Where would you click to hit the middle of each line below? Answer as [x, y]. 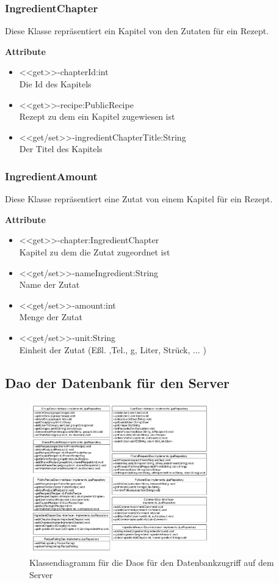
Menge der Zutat [51, 317]
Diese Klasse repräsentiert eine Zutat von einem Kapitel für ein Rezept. [139, 199]
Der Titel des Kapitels [61, 149]
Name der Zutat [49, 284]
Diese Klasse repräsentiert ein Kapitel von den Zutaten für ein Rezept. [137, 31]
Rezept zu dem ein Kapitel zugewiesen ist [97, 116]
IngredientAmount [51, 176]
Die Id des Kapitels [55, 84]
